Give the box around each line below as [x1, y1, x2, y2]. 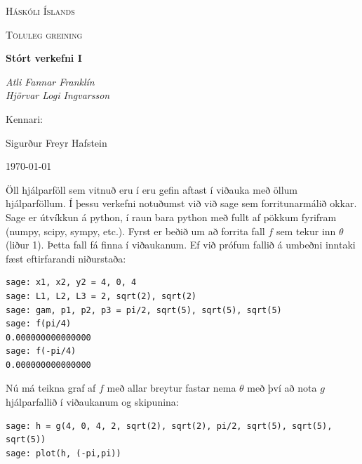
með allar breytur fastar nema [107, 380, 236, 395]
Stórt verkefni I [6, 51, 82, 65]
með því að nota [247, 380, 317, 395]
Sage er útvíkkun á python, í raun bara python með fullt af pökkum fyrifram [6, 209, 337, 224]
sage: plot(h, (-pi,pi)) [6, 448, 121, 458]
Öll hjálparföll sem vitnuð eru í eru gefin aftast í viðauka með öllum [6, 182, 298, 197]
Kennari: [6, 111, 43, 126]
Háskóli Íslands [6, 4, 75, 18]
